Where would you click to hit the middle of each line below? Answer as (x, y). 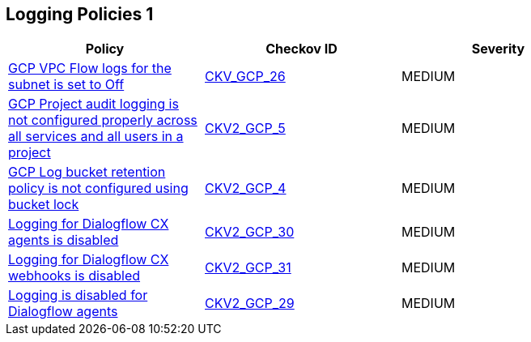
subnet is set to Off (66, 85)
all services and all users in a (96, 137)
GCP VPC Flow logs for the (90, 68)
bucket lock (44, 205)
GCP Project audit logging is (93, 104)
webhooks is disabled (74, 276)
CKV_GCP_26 (245, 77)
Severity (498, 49)
